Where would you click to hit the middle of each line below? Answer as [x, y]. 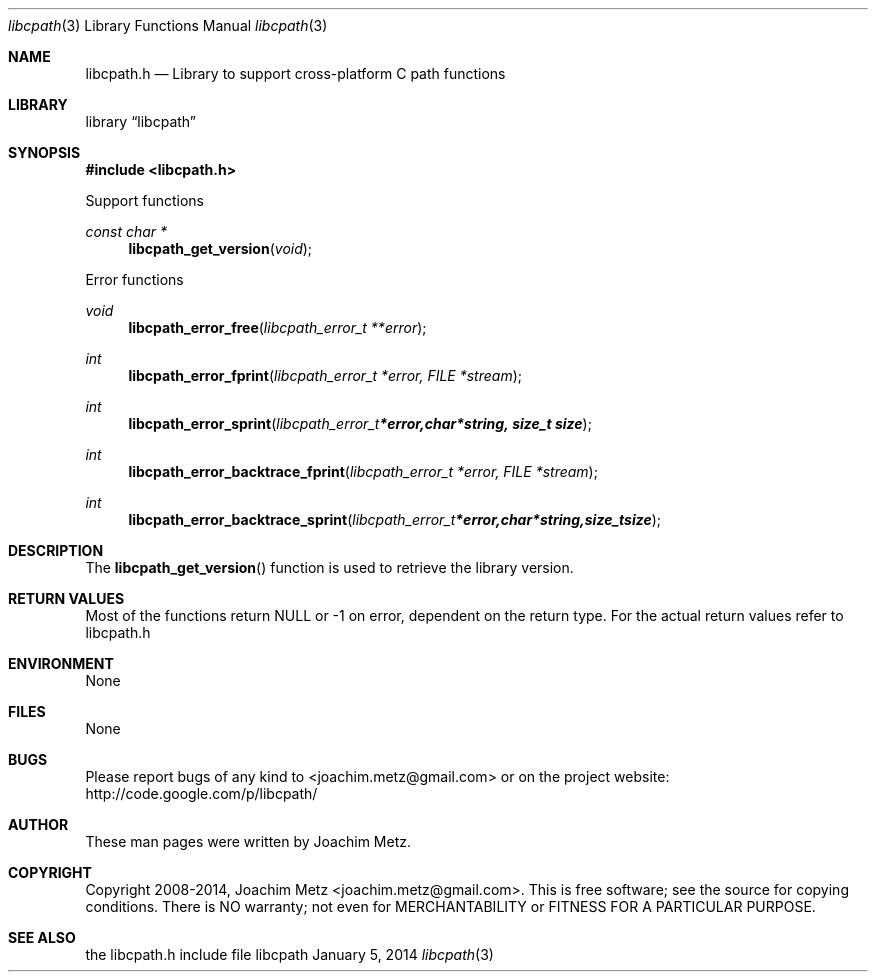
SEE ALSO [42, 937]
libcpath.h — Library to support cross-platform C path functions [295, 73]
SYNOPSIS [44, 152]
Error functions [134, 279]
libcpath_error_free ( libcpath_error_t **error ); [277, 327]
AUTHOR [38, 824]
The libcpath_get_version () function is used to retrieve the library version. [329, 567]
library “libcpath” [141, 121]
